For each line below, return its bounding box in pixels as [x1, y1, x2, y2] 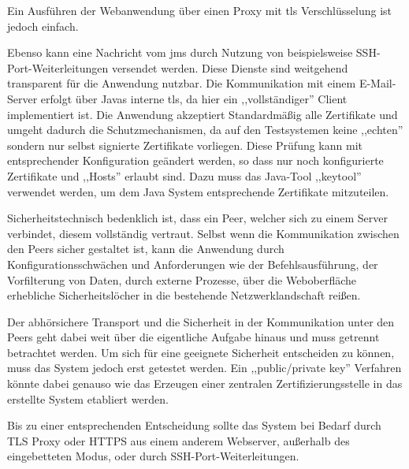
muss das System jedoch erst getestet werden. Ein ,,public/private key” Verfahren [7, 359, 402, 376]
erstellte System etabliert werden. [7, 390, 169, 407]
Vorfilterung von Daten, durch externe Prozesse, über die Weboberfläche [7, 271, 357, 288]
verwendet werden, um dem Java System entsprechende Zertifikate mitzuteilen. [7, 183, 389, 199]
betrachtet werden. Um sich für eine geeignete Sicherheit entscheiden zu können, [7, 344, 395, 360]
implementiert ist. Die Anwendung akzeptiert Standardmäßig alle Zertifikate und [7, 106, 398, 122]
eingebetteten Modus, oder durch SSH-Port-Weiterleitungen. [7, 448, 299, 464]
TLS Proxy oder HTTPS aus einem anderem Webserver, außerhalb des [7, 432, 350, 449]
